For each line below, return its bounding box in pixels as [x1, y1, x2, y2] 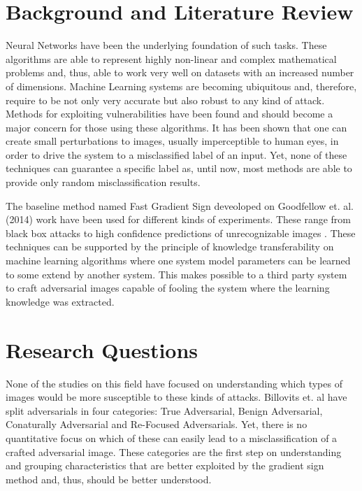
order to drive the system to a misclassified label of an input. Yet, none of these [6, 147, 347, 162]
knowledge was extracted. [6, 294, 115, 308]
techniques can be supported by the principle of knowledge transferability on [6, 239, 334, 254]
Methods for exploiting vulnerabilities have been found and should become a [6, 106, 333, 121]
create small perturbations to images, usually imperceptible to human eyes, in [6, 134, 339, 148]
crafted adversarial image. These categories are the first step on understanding [6, 444, 342, 459]
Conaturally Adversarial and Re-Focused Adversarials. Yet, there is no [6, 417, 307, 432]
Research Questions [6, 335, 198, 364]
